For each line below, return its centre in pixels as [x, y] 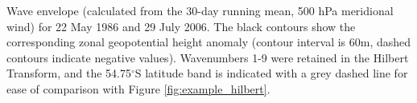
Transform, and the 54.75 [69, 73]
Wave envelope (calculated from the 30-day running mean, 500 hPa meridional [200, 10]
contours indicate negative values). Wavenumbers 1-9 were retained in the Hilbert [208, 57]
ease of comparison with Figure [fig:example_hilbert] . [138, 88]
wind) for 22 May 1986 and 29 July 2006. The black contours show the [181, 26]
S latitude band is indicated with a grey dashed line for [271, 73]
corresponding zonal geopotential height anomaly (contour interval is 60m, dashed [209, 42]
